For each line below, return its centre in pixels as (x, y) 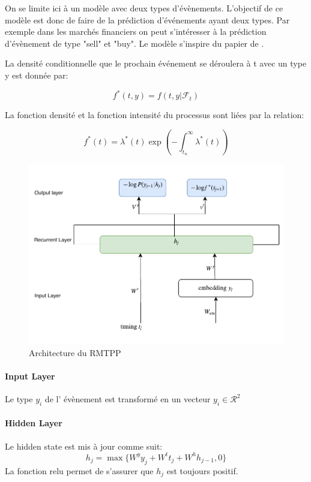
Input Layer (30, 376)
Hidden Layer (34, 423)
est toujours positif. (202, 470)
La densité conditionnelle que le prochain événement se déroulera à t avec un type (156, 63)
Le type (19, 399)
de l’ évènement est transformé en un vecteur (128, 399)
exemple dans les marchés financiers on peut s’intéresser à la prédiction (136, 31)
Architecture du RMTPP (75, 352)
